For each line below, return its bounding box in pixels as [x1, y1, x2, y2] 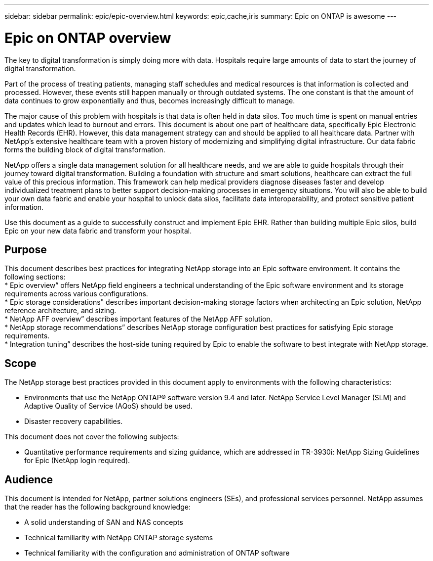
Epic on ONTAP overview [4, 29, 171, 47]
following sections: [4, 273, 66, 281]
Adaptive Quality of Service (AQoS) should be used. [24, 402, 193, 411]
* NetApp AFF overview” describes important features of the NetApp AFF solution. [4, 315, 273, 324]
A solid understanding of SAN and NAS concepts [24, 518, 183, 527]
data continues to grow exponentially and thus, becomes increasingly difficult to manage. [4, 96, 295, 105]
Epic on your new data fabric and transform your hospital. [4, 226, 192, 235]
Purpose [4, 243, 47, 256]
